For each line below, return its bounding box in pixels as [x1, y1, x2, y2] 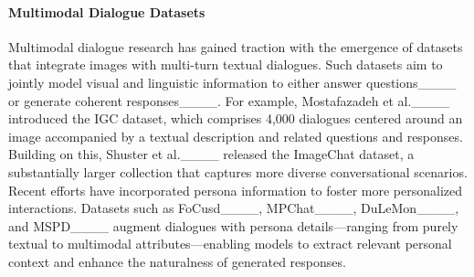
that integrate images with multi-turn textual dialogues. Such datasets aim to [8, 55, 443, 74]
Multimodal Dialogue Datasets [8, 2, 205, 21]
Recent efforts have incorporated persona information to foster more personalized [8, 180, 463, 199]
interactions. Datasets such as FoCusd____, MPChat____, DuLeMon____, [8, 198, 459, 218]
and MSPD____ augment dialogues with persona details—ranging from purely [8, 216, 458, 235]
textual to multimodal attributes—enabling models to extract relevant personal [8, 234, 452, 253]
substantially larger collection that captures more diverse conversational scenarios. [8, 162, 468, 181]
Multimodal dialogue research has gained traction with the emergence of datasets [8, 37, 463, 56]
